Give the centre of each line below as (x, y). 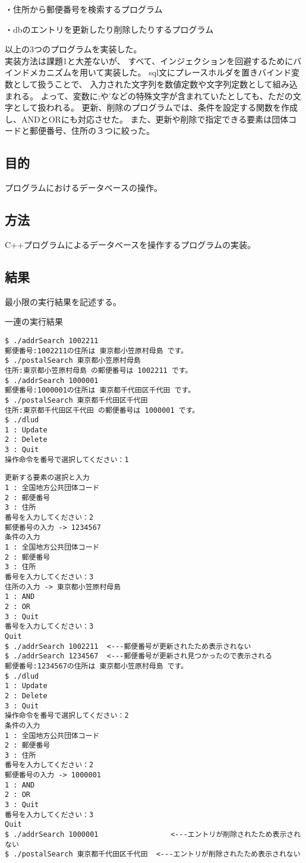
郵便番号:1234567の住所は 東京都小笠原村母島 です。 (97, 666)
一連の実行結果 (34, 321)
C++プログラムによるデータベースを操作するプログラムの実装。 (130, 244)
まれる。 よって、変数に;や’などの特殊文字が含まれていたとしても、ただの (149, 95)
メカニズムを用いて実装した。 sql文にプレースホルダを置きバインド (160, 72)
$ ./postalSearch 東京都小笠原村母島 (73, 361)
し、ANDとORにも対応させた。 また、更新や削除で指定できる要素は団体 (147, 119)
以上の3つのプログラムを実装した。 (73, 49)
